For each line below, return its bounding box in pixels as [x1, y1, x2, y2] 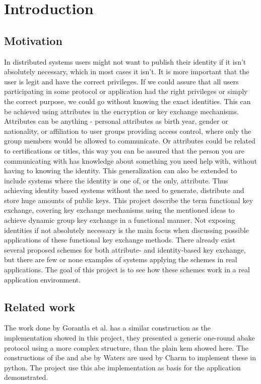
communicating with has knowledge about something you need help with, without [4, 155, 257, 166]
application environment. [4, 274, 81, 284]
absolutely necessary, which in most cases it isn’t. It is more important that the [4, 66, 249, 77]
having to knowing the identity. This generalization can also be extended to [4, 165, 237, 176]
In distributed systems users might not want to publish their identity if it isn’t [4, 56, 246, 67]
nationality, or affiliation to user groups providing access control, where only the [4, 125, 251, 136]
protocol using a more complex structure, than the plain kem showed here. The [4, 342, 248, 353]
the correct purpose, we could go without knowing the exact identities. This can [4, 95, 251, 106]
